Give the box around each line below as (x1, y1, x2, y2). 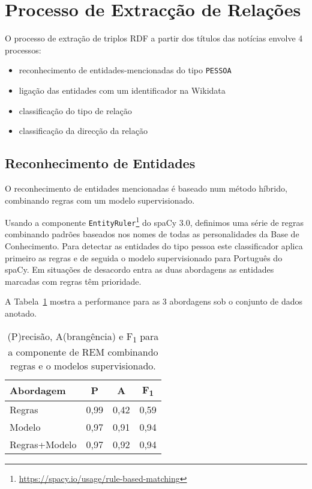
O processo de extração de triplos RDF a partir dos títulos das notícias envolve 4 (5, 32, 303, 44)
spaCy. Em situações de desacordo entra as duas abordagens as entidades (5, 263, 274, 276)
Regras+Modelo (10, 437, 77, 451)
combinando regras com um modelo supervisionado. (5, 193, 195, 206)
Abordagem (10, 383, 66, 398)
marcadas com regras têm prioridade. (5, 275, 142, 287)
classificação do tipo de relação (19, 104, 132, 117)
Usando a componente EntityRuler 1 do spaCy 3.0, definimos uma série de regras (5, 214, 304, 228)
